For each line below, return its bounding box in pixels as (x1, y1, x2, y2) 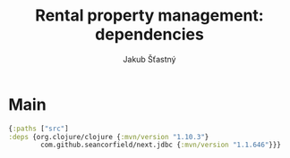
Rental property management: (34, 5, 265, 26)
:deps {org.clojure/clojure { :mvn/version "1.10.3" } (8, 132, 209, 141)
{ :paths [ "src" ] (8, 124, 69, 133)
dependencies (94, 24, 205, 45)
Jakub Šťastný (123, 54, 176, 64)
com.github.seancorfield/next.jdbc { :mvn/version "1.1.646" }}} (40, 140, 281, 150)
